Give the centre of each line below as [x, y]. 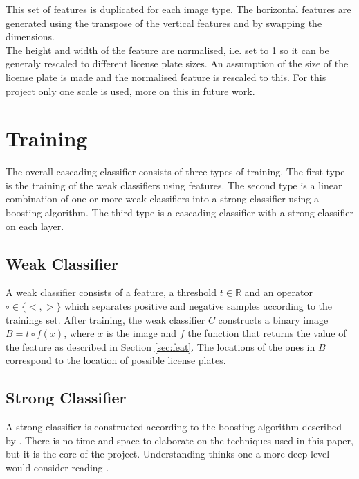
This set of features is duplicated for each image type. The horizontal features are [178, 9]
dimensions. [30, 36]
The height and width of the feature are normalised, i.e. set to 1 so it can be [167, 50]
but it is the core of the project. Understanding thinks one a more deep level [168, 454]
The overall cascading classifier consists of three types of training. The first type [175, 172]
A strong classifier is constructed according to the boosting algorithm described [174, 427]
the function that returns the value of [267, 333]
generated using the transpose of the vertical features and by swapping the [164, 23]
